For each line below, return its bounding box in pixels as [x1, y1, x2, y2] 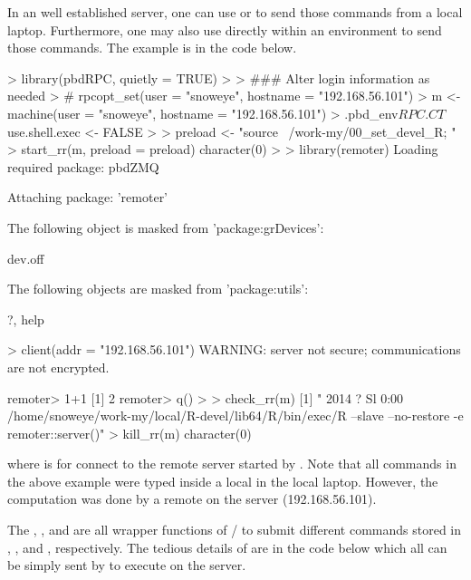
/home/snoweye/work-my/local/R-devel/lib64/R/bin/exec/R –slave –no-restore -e [7, 406, 464, 425]
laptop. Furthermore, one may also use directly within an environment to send [7, 20, 442, 39]
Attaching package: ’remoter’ [7, 188, 168, 207]
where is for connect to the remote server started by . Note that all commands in [7, 454, 457, 473]
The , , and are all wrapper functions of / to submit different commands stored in [7, 520, 462, 539]
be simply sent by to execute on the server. [7, 556, 246, 575]
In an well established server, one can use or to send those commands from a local [7, 3, 463, 21]
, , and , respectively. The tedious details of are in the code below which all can [7, 537, 447, 556]
